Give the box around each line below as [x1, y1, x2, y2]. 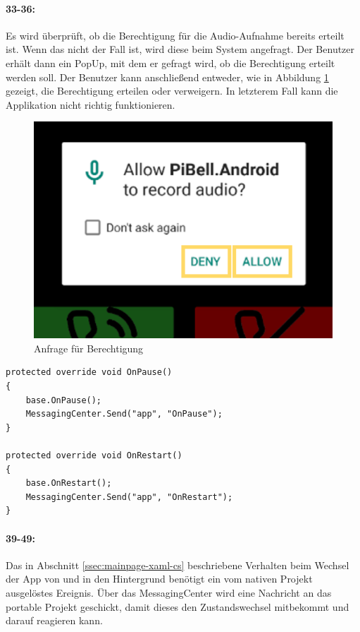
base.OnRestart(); [25, 478, 112, 489]
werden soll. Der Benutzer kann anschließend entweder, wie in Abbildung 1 [6, 69, 329, 84]
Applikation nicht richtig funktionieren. [6, 97, 175, 112]
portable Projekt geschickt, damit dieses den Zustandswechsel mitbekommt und [6, 599, 349, 614]
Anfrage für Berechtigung [34, 340, 144, 355]
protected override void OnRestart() [6, 450, 182, 460]
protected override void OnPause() [6, 367, 173, 378]
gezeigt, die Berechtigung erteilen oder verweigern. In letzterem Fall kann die [6, 83, 338, 98]
